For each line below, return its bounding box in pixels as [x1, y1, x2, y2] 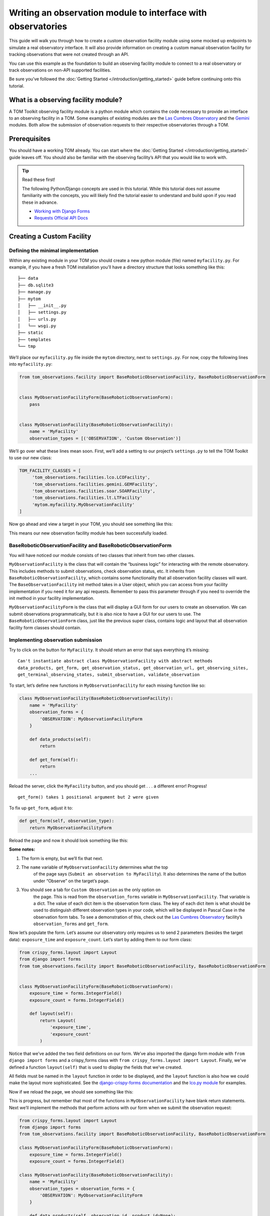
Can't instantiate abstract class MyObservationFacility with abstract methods [18, 658, 213, 664]
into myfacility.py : [9, 361, 53, 367]
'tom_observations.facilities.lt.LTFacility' [32, 495, 143, 501]
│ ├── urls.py [18, 316, 56, 322]
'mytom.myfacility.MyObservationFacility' [32, 501, 135, 507]
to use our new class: [9, 455, 52, 461]
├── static [18, 330, 44, 336]
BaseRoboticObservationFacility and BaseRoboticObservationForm [9, 542, 172, 549]
